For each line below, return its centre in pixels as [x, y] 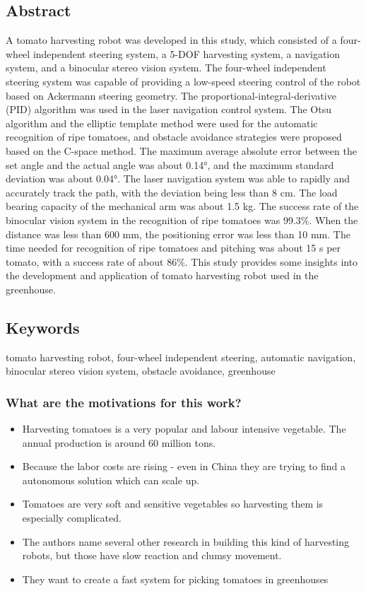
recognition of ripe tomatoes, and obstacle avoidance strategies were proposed [174, 137]
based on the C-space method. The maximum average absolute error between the [181, 150]
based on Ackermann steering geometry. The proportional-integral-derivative [171, 95]
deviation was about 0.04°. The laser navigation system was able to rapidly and [178, 179]
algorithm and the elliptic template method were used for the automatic [162, 123]
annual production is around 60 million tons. [119, 442]
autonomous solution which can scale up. [111, 480]
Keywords [43, 327]
